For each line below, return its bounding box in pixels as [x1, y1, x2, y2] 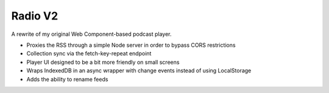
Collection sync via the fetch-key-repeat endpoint [26, 50, 152, 57]
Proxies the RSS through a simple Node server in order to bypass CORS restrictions [26, 41, 236, 49]
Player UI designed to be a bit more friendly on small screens [26, 58, 180, 66]
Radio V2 [11, 9, 58, 22]
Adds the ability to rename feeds [26, 75, 108, 83]
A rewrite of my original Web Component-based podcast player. [11, 30, 172, 38]
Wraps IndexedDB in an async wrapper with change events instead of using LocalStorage [26, 67, 252, 74]
